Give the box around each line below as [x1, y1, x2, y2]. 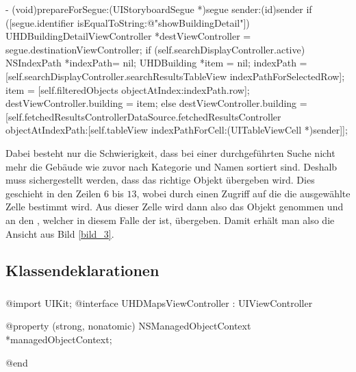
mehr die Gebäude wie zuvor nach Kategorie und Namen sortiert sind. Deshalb [5, 159, 338, 173]
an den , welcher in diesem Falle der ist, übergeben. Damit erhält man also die [5, 212, 335, 227]
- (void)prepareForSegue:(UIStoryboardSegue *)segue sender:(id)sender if [5, 2, 312, 16]
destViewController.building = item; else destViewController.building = [5, 96, 307, 110]
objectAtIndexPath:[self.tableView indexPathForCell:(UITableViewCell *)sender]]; [5, 123, 348, 137]
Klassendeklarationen [5, 260, 160, 281]
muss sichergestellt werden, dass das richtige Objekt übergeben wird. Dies [5, 173, 315, 187]
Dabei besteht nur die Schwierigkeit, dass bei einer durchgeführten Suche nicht [5, 145, 335, 160]
